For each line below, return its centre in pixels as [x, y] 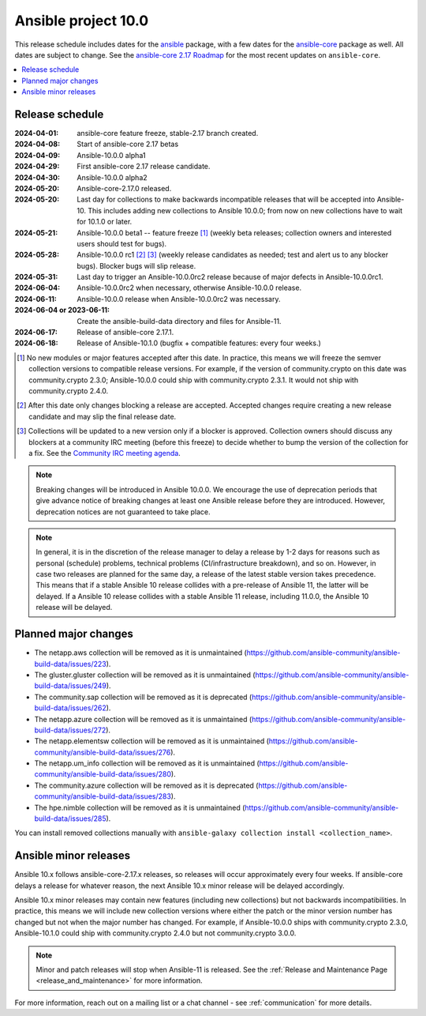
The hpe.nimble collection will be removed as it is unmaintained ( [140, 807]
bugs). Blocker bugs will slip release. [136, 265]
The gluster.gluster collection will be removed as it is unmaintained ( [145, 675]
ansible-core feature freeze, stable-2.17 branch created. [168, 134]
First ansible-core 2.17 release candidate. [144, 167]
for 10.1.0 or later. [105, 222]
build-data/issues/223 [70, 664]
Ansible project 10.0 [82, 21]
